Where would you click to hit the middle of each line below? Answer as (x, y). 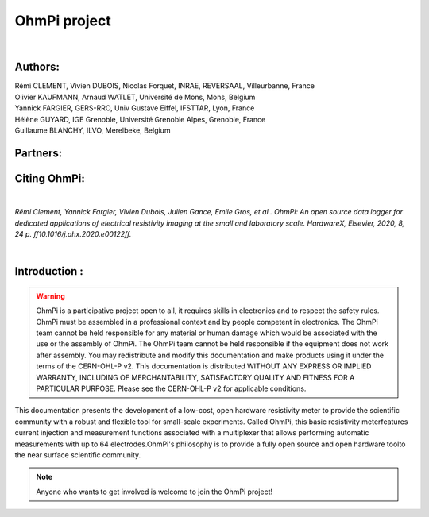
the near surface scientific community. (78, 455)
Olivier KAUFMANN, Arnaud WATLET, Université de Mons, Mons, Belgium (135, 97)
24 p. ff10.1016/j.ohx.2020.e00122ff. (73, 234)
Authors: (37, 67)
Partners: (39, 153)
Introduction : (49, 271)
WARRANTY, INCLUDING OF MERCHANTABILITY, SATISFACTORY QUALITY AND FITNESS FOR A (195, 377)
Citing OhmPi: (50, 178)
